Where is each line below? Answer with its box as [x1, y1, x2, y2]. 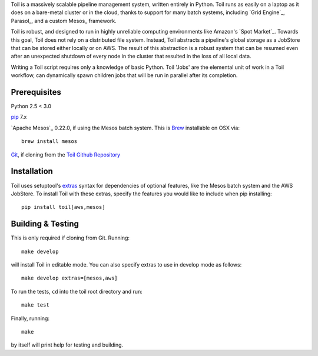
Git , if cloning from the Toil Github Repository [11, 151, 121, 158]
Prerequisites [11, 87, 61, 97]
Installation [11, 167, 53, 177]
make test [21, 302, 49, 308]
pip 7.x [11, 114, 27, 121]
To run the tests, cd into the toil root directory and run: [11, 288, 143, 295]
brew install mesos [21, 138, 78, 145]
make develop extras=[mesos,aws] [21, 275, 118, 282]
